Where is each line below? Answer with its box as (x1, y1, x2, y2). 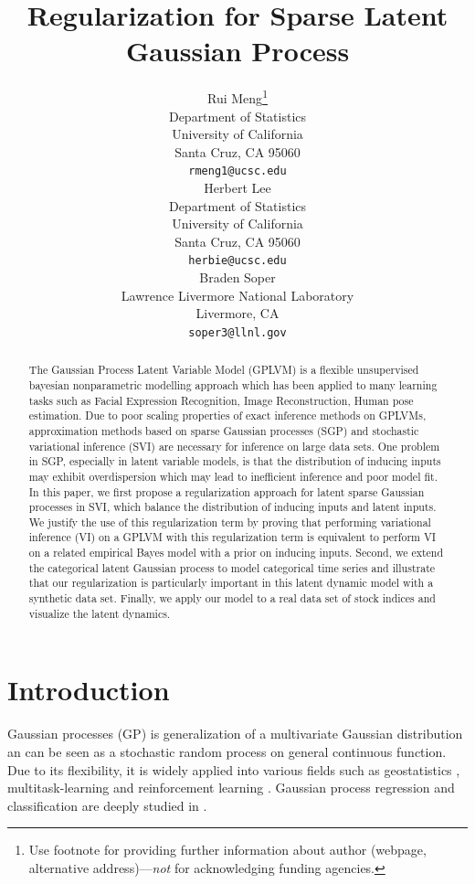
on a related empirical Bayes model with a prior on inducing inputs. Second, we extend (28, 545, 444, 560)
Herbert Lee (204, 178, 271, 197)
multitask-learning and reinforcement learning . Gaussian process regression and (7, 778, 455, 797)
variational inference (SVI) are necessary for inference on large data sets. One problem (28, 438, 440, 453)
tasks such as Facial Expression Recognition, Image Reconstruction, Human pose (28, 392, 414, 408)
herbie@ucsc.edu (188, 254, 287, 268)
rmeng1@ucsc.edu (188, 165, 287, 178)
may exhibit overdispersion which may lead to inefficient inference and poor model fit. (28, 468, 438, 484)
